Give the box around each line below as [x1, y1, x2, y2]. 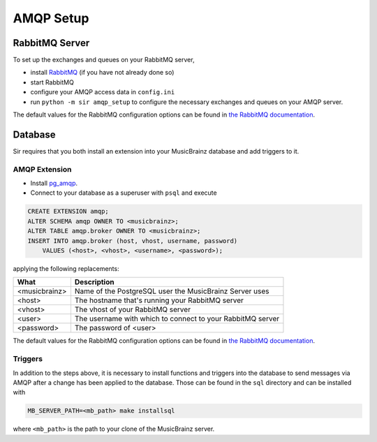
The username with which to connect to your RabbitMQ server [74, 314, 279, 324]
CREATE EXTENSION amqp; [27, 207, 110, 216]
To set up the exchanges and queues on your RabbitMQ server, [13, 56, 195, 64]
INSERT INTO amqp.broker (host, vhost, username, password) [27, 237, 238, 244]
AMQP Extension [13, 164, 72, 174]
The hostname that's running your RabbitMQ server [74, 295, 244, 305]
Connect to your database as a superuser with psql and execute [30, 189, 217, 197]
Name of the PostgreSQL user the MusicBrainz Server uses [74, 286, 269, 296]
